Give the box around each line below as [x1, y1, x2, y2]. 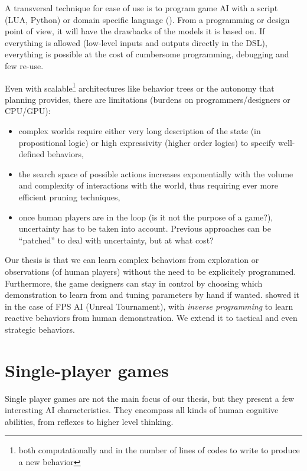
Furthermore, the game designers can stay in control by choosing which [5, 277, 263, 289]
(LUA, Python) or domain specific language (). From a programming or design [5, 13, 290, 25]
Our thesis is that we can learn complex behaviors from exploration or [5, 254, 259, 266]
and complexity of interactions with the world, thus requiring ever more [18, 179, 278, 191]
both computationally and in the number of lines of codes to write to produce [18, 444, 300, 456]
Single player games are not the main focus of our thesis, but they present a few [5, 392, 295, 404]
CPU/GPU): [5, 105, 51, 117]
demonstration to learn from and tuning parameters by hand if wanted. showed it [5, 288, 300, 301]
